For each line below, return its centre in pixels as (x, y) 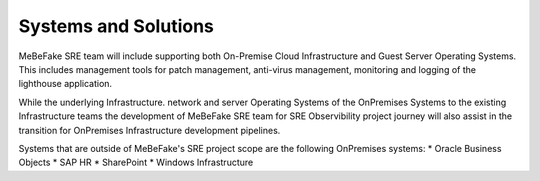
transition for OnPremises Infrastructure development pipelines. (149, 130)
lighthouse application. (65, 84)
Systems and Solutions (116, 26)
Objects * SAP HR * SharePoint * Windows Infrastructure (136, 162)
